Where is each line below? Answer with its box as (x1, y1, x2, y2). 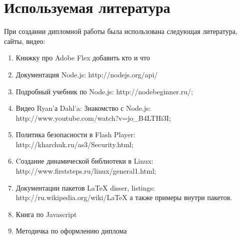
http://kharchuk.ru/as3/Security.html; (15, 139, 134, 149)
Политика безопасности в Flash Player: (15, 129, 136, 140)
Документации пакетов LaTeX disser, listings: (15, 182, 155, 193)
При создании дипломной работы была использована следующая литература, (4, 26, 238, 36)
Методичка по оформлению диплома (15, 226, 127, 236)
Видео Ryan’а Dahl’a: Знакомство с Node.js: (15, 103, 151, 113)
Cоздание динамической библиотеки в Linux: (15, 156, 154, 166)
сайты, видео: (4, 35, 45, 46)
